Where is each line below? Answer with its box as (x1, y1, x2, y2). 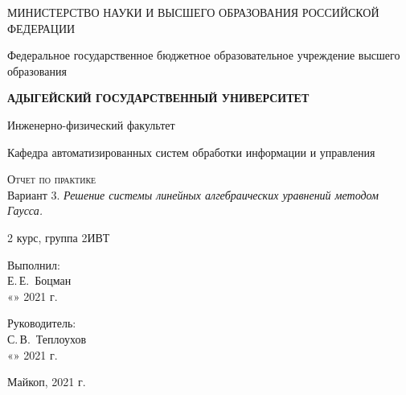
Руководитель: (7, 315, 76, 331)
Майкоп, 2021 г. (7, 373, 86, 390)
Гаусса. (7, 202, 43, 219)
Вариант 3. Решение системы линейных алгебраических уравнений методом (7, 186, 379, 203)
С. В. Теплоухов (7, 330, 87, 347)
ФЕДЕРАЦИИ (7, 19, 76, 36)
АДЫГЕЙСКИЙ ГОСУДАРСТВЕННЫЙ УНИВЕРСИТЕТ (7, 89, 310, 106)
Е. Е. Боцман (7, 272, 72, 289)
